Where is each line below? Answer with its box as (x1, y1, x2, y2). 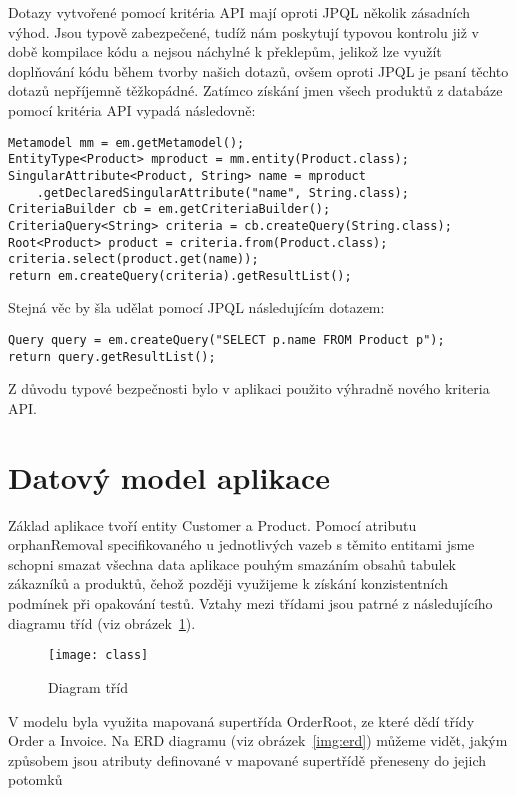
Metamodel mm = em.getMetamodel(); (8, 135, 245, 150)
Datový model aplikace (8, 456, 331, 497)
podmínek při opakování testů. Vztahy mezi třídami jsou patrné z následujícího (8, 593, 493, 614)
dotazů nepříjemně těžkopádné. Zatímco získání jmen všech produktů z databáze (8, 80, 503, 101)
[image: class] (48, 648, 149, 663)
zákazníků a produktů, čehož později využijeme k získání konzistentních (8, 573, 449, 594)
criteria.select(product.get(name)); (8, 252, 259, 267)
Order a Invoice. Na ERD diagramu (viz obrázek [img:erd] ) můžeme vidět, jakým (8, 730, 508, 751)
